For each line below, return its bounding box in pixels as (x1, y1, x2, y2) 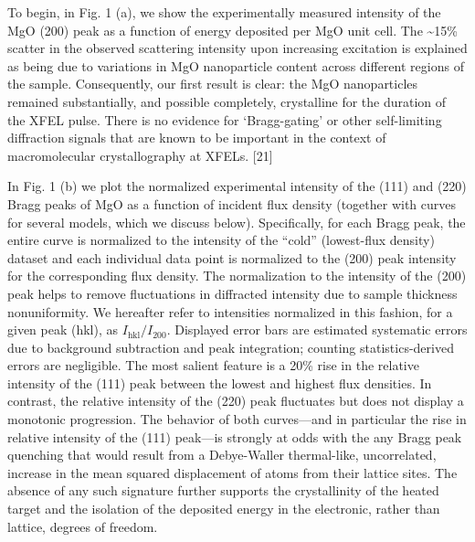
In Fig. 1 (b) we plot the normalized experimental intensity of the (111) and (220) (7, 176, 467, 196)
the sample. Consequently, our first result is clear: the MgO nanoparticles (7, 74, 418, 93)
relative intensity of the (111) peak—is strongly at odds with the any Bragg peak (7, 427, 462, 446)
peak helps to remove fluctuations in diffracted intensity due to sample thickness (7, 283, 458, 303)
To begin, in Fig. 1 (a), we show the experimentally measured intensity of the (7, 3, 441, 21)
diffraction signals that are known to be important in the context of (7, 128, 386, 147)
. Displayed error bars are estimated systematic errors (166, 320, 468, 339)
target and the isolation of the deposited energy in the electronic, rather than (7, 499, 440, 518)
